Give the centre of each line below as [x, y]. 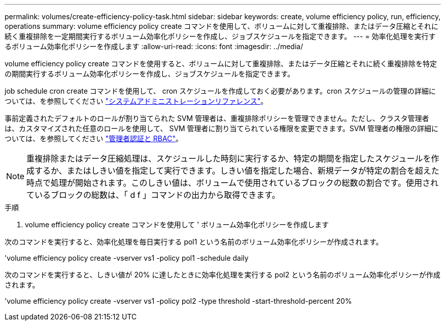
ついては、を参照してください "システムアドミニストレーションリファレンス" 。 [136, 101]
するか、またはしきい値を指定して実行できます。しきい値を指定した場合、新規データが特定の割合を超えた [237, 171]
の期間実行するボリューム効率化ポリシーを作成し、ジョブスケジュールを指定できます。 [150, 74]
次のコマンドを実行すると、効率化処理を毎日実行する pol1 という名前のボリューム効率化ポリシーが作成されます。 [194, 242]
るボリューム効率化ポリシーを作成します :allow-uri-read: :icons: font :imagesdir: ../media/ [154, 46]
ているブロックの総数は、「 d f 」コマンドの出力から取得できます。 [153, 195]
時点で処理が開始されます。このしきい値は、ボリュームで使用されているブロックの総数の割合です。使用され [232, 183]
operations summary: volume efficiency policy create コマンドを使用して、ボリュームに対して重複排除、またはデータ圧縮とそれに [221, 26]
